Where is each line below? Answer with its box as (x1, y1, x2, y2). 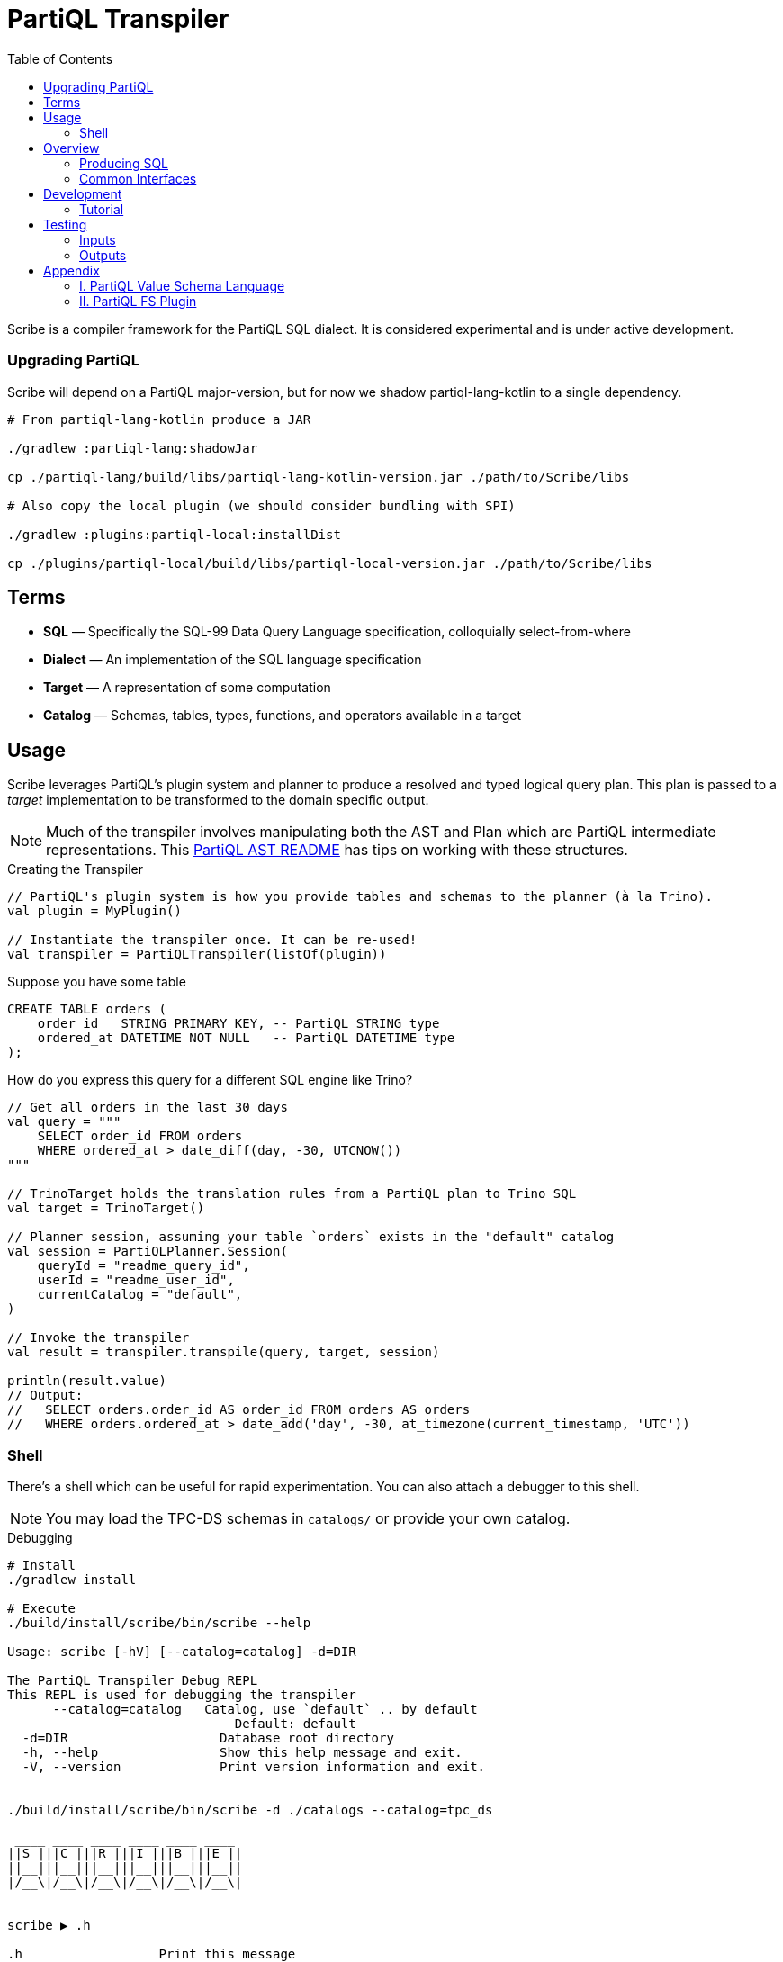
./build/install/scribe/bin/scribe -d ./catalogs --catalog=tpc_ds (7, 1802, 493, 1817)
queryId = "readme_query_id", (37, 1258, 250, 1273)
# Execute (7, 1600, 76, 1615)
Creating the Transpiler (7, 861, 143, 877)
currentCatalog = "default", (37, 1287, 243, 1302)
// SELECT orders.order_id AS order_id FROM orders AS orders (7, 1402, 471, 1417)
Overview (43, 139, 100, 156)
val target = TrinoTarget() (7, 1201, 205, 1216)
